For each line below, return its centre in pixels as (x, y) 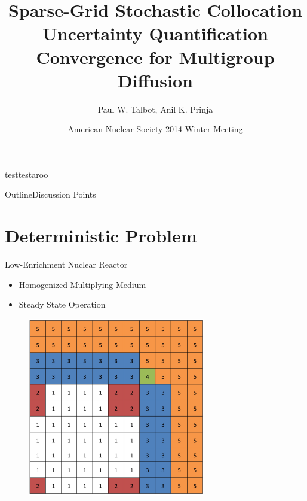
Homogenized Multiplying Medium (82, 284)
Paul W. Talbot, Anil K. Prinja (155, 109)
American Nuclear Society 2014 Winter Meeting (155, 129)
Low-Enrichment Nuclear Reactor (66, 264)
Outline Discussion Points (50, 194)
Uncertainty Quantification (155, 33)
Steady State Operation (62, 304)
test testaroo (27, 174)
